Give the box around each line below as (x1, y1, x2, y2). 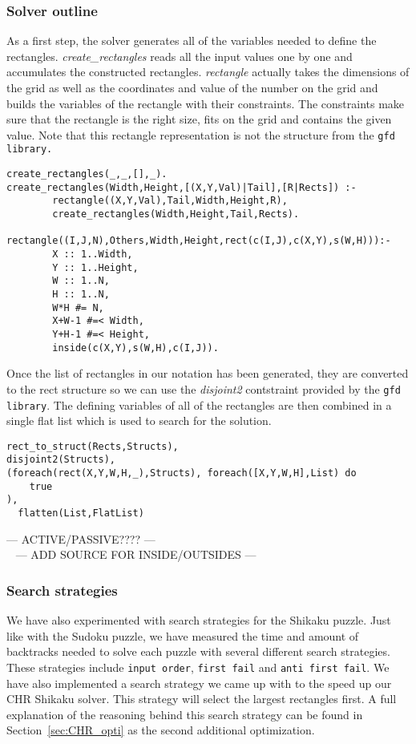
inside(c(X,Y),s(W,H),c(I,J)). (52, 342, 219, 354)
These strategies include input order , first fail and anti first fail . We (6, 658, 390, 675)
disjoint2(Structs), (6, 454, 116, 466)
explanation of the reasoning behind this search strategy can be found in (6, 706, 363, 722)
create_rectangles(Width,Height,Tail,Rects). (52, 208, 300, 220)
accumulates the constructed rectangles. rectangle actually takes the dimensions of (6, 63, 410, 80)
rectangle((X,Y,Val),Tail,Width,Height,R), (52, 195, 288, 207)
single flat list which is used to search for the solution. (6, 412, 272, 429)
